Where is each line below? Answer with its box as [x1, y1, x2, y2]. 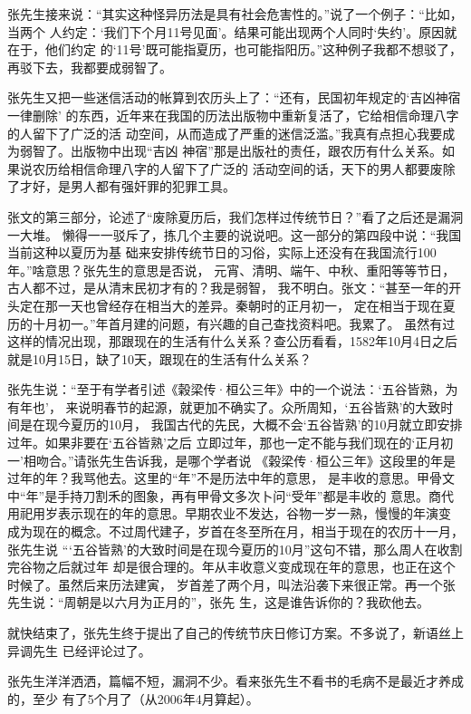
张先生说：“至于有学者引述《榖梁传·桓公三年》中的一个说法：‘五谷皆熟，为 [7, 380, 458, 399]
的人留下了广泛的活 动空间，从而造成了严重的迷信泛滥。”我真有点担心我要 [7, 123, 443, 142]
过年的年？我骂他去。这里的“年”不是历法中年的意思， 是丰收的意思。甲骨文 [7, 468, 455, 487]
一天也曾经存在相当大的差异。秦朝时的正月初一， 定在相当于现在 [57, 295, 443, 314]
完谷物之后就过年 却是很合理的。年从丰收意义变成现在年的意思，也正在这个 [7, 557, 456, 576]
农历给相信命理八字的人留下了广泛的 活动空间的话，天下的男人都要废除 [32, 159, 456, 178]
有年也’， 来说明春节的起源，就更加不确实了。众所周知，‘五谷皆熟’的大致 [7, 397, 441, 416]
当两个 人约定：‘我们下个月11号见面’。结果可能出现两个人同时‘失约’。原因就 [7, 22, 457, 41]
